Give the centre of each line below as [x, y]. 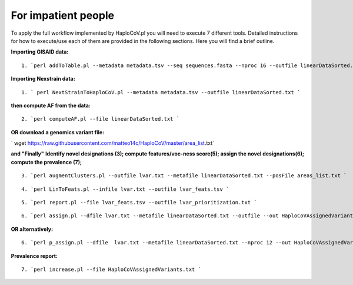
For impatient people [63, 15]
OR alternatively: [32, 229]
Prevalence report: [34, 256]
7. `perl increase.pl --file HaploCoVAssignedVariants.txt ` [111, 269]
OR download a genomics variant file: [58, 132]
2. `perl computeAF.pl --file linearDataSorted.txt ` [100, 119]
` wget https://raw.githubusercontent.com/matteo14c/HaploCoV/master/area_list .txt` [113, 143]
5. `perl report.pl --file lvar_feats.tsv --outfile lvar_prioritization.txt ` [139, 203]
